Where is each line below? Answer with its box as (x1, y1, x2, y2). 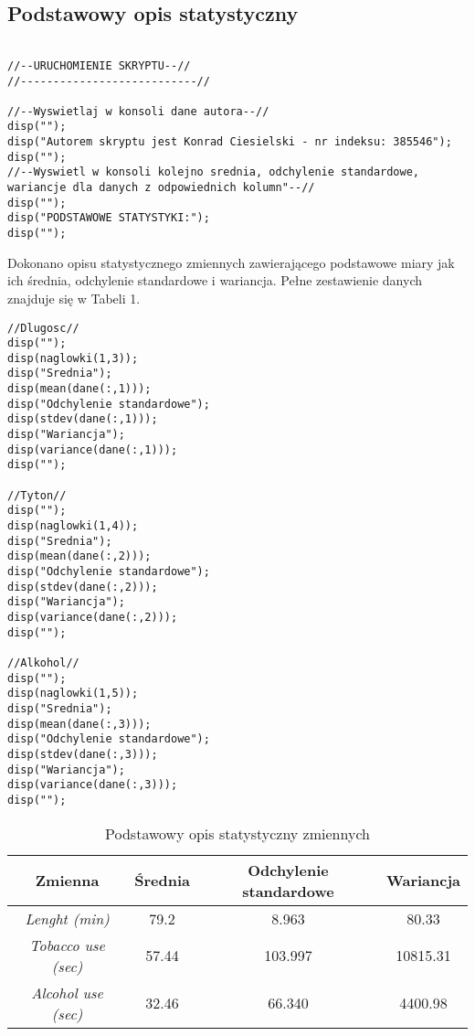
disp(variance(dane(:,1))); (7, 443, 178, 456)
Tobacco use (29, 934, 105, 956)
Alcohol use (31, 981, 103, 1003)
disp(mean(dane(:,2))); (7, 550, 152, 563)
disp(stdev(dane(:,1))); (7, 412, 158, 426)
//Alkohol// (7, 656, 79, 669)
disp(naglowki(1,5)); (7, 687, 139, 700)
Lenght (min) (25, 907, 110, 929)
